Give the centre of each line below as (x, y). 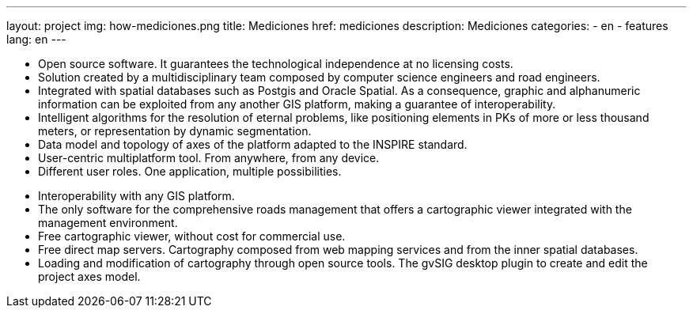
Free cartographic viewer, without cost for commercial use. (192, 236)
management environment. (108, 223)
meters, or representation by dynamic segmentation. (175, 131)
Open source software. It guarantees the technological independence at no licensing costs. (276, 64)
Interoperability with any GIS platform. (136, 196)
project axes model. (89, 276)
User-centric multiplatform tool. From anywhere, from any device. (209, 158)
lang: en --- (36, 39)
